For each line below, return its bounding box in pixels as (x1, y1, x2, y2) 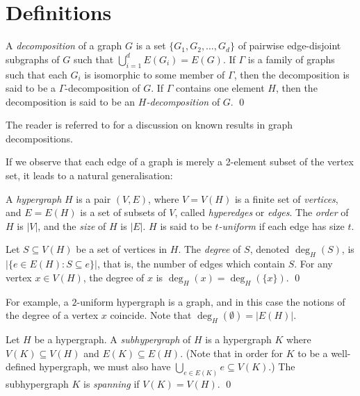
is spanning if (83, 377, 140, 391)
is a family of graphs (247, 51, 335, 66)
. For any (294, 256, 333, 271)
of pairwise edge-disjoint (238, 38, 341, 53)
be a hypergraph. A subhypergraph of (34, 332, 191, 347)
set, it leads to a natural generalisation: (6, 168, 173, 183)
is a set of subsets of (80, 205, 166, 220)
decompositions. (6, 131, 73, 145)
